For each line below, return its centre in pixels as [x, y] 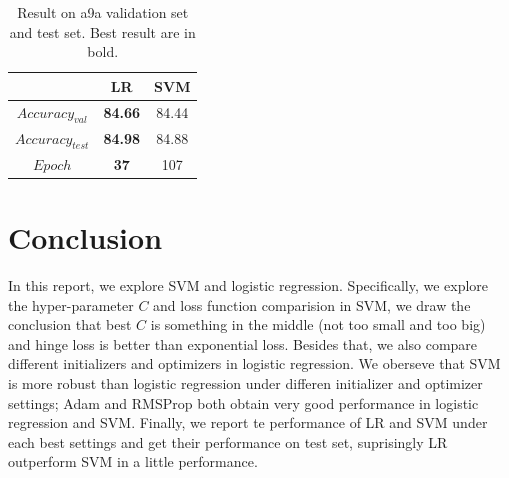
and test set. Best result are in [102, 31]
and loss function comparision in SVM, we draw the [312, 304]
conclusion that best [70, 324]
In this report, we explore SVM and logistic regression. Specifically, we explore [248, 284]
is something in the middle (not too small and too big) [318, 324]
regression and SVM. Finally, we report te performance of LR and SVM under [248, 422]
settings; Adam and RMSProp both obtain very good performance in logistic [243, 402]
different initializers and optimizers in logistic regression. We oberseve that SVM [254, 363]
